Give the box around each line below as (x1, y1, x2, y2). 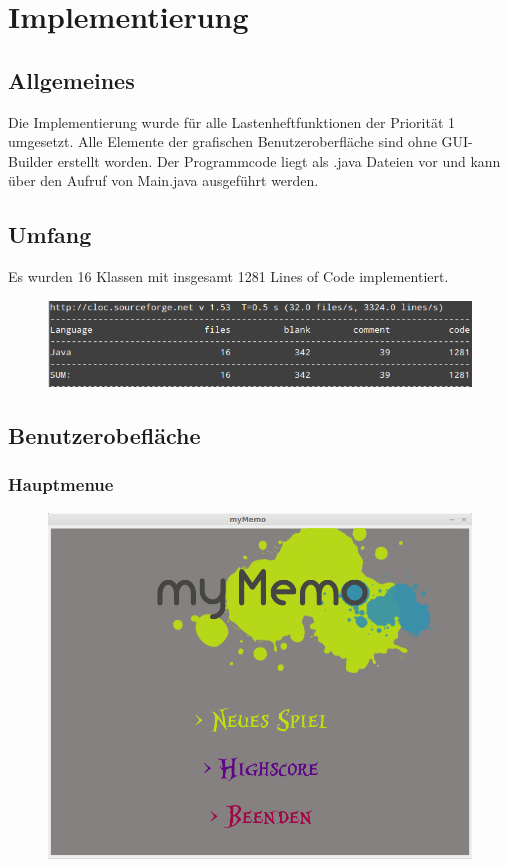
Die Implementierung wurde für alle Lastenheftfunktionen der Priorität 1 (8, 111, 456, 132)
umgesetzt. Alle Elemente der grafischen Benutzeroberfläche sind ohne (8, 131, 437, 152)
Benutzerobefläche (8, 420, 201, 451)
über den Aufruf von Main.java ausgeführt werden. (8, 170, 319, 191)
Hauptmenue (8, 472, 114, 497)
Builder (8, 150, 53, 171)
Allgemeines (8, 64, 135, 95)
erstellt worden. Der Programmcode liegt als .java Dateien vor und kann (57, 150, 501, 171)
